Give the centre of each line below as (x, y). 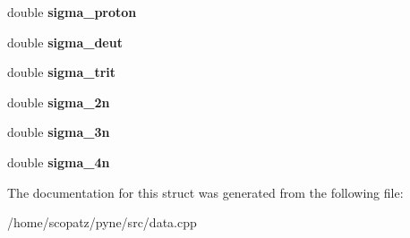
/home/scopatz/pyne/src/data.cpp (102, 222)
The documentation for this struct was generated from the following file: (205, 192)
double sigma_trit (62, 72)
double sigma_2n (59, 102)
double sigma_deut (65, 42)
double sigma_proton (72, 12)
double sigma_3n (59, 132)
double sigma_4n (59, 161)
